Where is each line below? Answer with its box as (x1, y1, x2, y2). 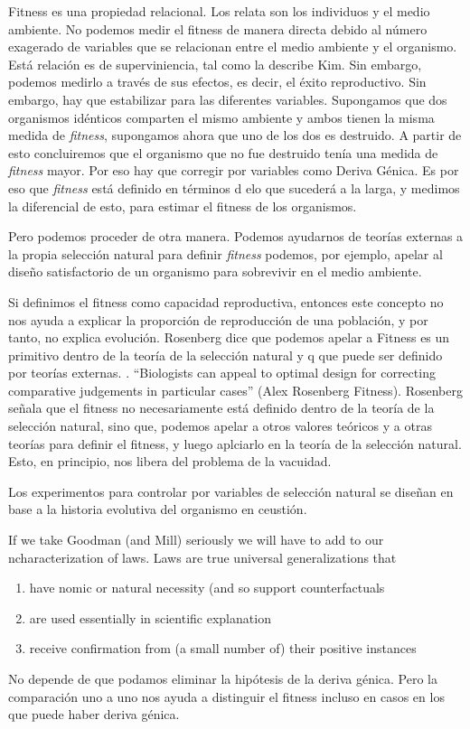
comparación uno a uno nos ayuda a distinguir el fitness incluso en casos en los (8, 687, 445, 706)
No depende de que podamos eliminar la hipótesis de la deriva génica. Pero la (8, 669, 437, 687)
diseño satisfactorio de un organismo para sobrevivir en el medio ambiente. (8, 262, 422, 281)
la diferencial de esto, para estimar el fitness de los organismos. (8, 196, 357, 215)
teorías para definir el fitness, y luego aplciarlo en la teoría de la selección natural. (8, 434, 462, 453)
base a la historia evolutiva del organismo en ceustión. (8, 500, 307, 519)
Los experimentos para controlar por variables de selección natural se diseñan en (8, 481, 454, 500)
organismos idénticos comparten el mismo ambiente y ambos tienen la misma (8, 107, 435, 126)
